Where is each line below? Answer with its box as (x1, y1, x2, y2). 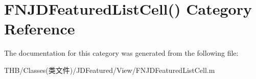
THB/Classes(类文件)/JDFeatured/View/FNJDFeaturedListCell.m (4, 64, 215, 75)
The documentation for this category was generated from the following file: (4, 48, 239, 58)
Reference (4, 18, 75, 39)
